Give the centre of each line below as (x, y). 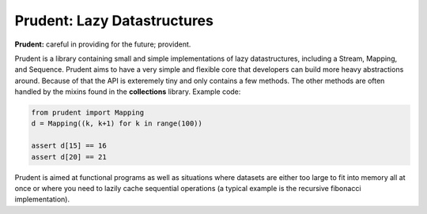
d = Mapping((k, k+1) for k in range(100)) (117, 124)
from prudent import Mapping (88, 113)
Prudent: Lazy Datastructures (114, 21)
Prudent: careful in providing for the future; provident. (103, 44)
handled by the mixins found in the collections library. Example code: (128, 92)
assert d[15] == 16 (69, 146)
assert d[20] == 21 (69, 157)
